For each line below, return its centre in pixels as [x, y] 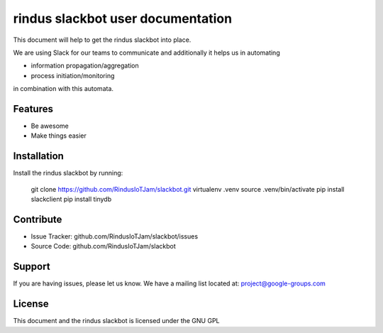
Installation [38, 156]
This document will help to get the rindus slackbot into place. [102, 40]
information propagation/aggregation [85, 66]
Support [32, 267]
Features [33, 109]
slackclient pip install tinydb [71, 200]
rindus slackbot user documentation [123, 18]
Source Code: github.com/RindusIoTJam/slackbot [104, 246]
